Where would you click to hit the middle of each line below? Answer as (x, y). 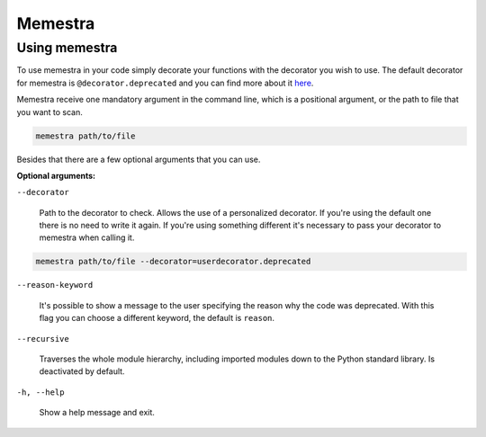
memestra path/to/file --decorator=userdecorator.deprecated (173, 262)
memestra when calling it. (87, 237)
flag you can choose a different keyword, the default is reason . (157, 318)
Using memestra (67, 48)
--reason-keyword (55, 285)
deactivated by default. (82, 371)
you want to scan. (49, 111)
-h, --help (40, 392)
